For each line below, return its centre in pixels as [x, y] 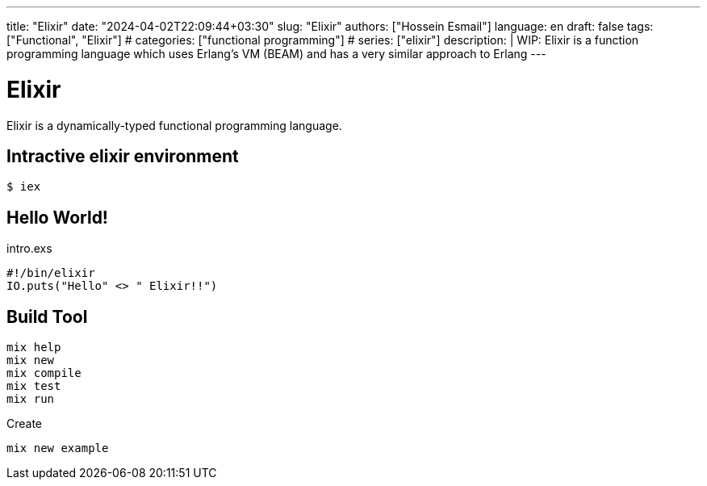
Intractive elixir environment [123, 156]
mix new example [58, 448]
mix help [34, 348]
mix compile [44, 373]
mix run [31, 399]
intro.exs [29, 249]
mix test [34, 386]
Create [25, 424]
